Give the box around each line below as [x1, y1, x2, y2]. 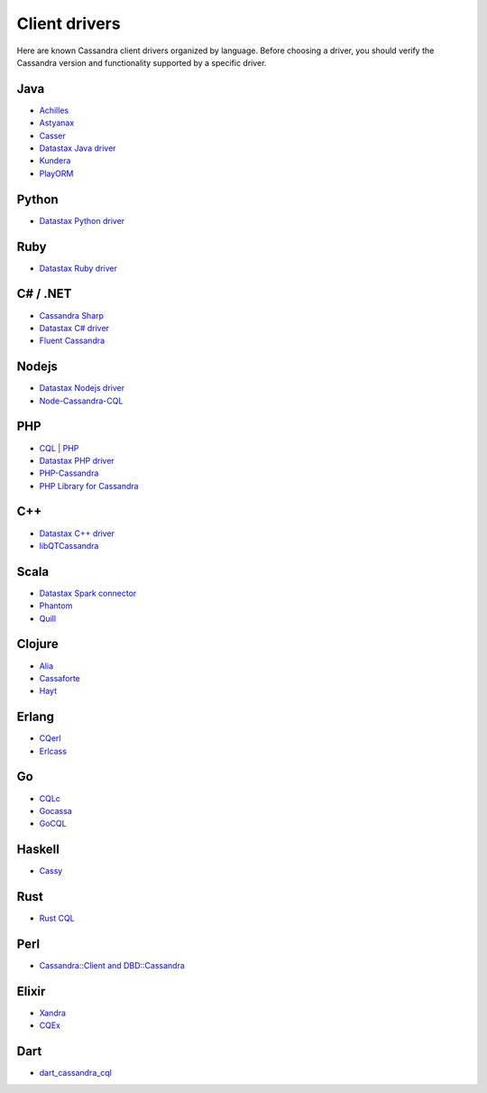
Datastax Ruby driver [39, 263, 117, 273]
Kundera [39, 155, 71, 166]
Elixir [16, 984, 46, 999]
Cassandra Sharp [39, 310, 104, 320]
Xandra [39, 1007, 67, 1018]
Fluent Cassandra [39, 335, 106, 347]
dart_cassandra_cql [39, 1068, 112, 1079]
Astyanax [39, 117, 75, 128]
